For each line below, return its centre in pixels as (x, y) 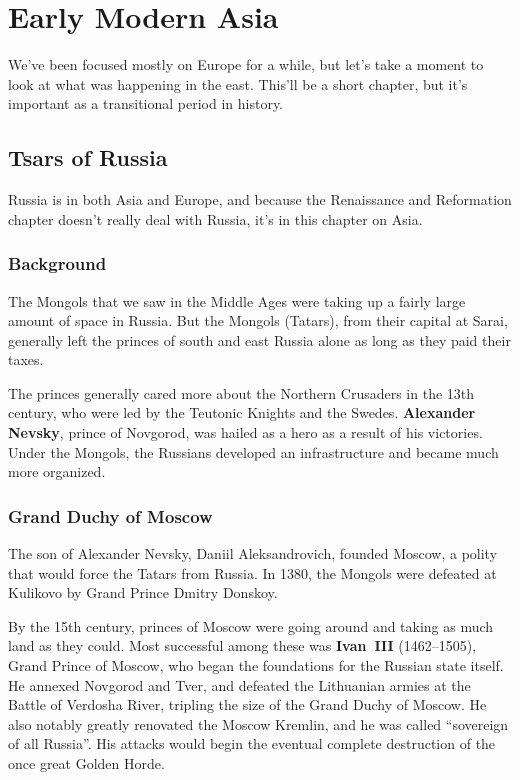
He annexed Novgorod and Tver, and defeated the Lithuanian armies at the (239, 684)
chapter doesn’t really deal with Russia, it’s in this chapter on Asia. (215, 218)
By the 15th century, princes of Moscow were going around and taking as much (251, 625)
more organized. (57, 471)
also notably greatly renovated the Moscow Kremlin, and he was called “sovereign (258, 723)
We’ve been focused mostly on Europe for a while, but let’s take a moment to (246, 64)
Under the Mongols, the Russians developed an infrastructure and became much (253, 451)
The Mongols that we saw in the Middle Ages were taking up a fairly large (237, 300)
